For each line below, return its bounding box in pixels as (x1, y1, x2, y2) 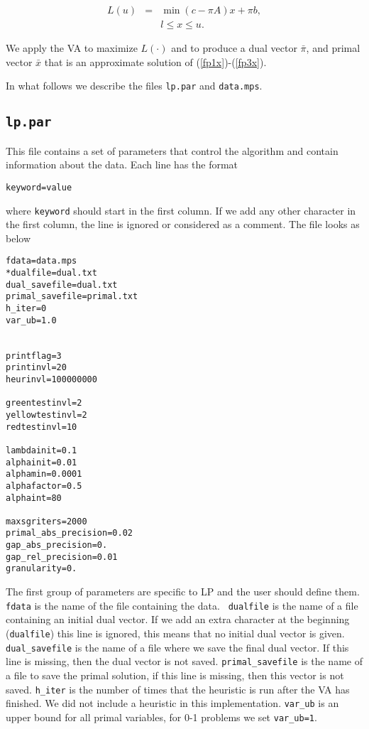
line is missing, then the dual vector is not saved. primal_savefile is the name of (6, 654, 363, 669)
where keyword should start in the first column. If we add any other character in (6, 202, 356, 217)
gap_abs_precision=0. (6, 540, 108, 551)
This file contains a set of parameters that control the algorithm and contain (6, 143, 338, 158)
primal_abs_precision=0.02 (6, 528, 133, 539)
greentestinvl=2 (6, 398, 82, 409)
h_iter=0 (6, 303, 47, 313)
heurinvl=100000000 (6, 374, 97, 384)
